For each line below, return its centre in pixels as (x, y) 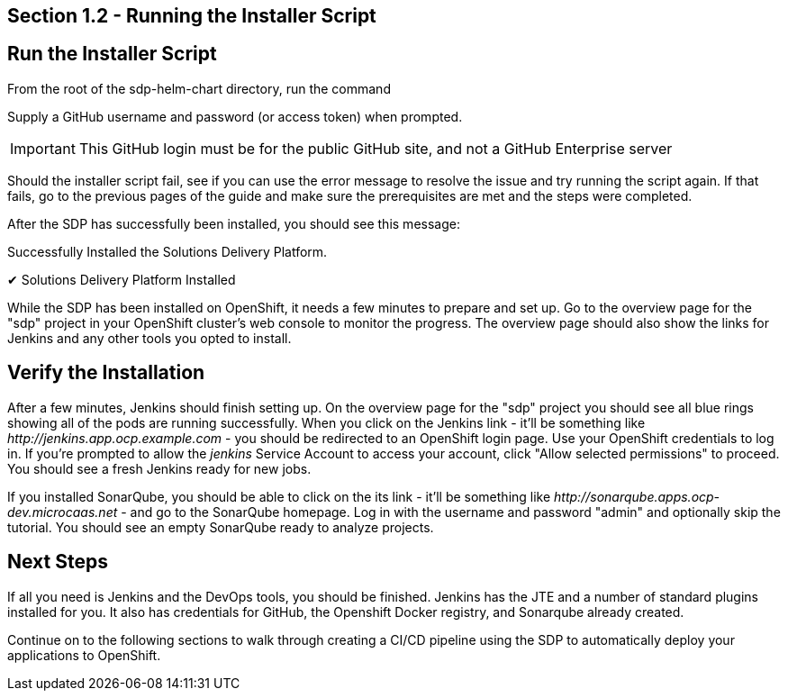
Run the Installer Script (112, 54)
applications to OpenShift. (84, 655)
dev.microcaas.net (63, 512)
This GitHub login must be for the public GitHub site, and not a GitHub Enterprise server (376, 148)
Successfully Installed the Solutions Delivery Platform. (168, 251)
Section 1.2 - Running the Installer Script (192, 16)
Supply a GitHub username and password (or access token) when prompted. (235, 116)
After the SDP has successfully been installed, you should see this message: (234, 223)
